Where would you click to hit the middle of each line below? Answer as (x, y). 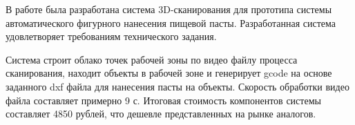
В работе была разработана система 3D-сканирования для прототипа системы (169, 9)
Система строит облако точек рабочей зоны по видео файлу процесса (152, 59)
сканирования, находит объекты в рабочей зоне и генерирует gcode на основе (169, 73)
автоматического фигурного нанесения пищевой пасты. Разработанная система (171, 22)
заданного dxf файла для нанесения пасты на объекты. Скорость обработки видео (177, 86)
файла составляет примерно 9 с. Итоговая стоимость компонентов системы (163, 100)
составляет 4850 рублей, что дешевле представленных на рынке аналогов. (161, 114)
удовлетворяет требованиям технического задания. (111, 36)
